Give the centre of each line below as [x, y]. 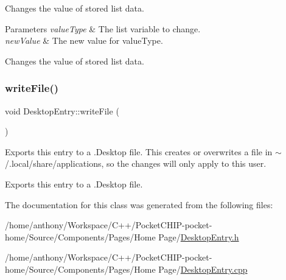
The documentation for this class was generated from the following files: [139, 204]
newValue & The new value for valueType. [84, 40]
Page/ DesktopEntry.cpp [203, 269]
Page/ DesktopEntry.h [199, 236]
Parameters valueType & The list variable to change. [103, 28]
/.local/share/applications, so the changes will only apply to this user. [136, 163]
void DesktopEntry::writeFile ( [62, 110]
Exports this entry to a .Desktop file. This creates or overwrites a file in [139, 151]
